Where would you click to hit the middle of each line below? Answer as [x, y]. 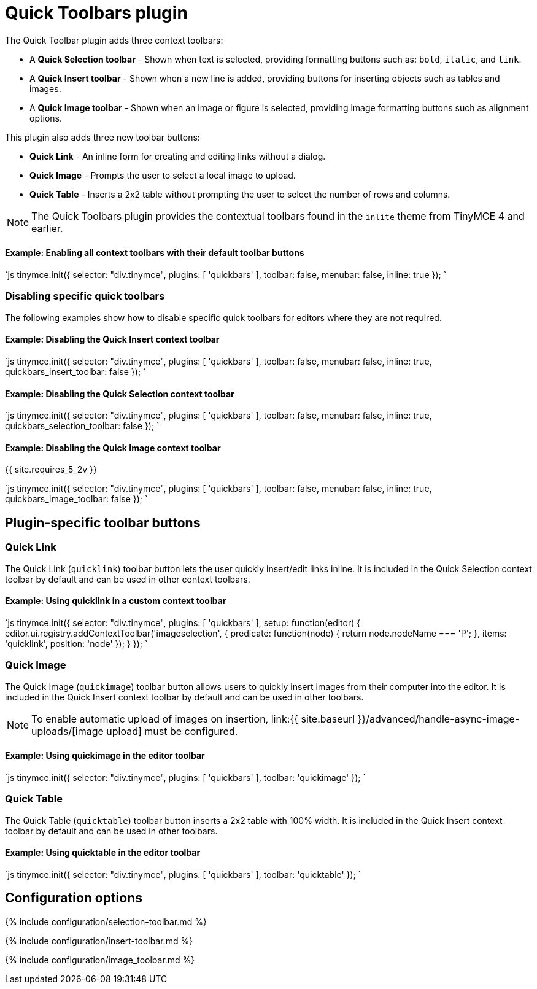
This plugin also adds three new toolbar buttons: [102, 137]
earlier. [47, 228]
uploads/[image [68, 731]
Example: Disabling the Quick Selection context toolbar [120, 394]
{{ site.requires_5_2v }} [51, 470]
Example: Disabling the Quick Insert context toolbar [112, 339]
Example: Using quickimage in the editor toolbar [105, 756]
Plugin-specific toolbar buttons [103, 522]
